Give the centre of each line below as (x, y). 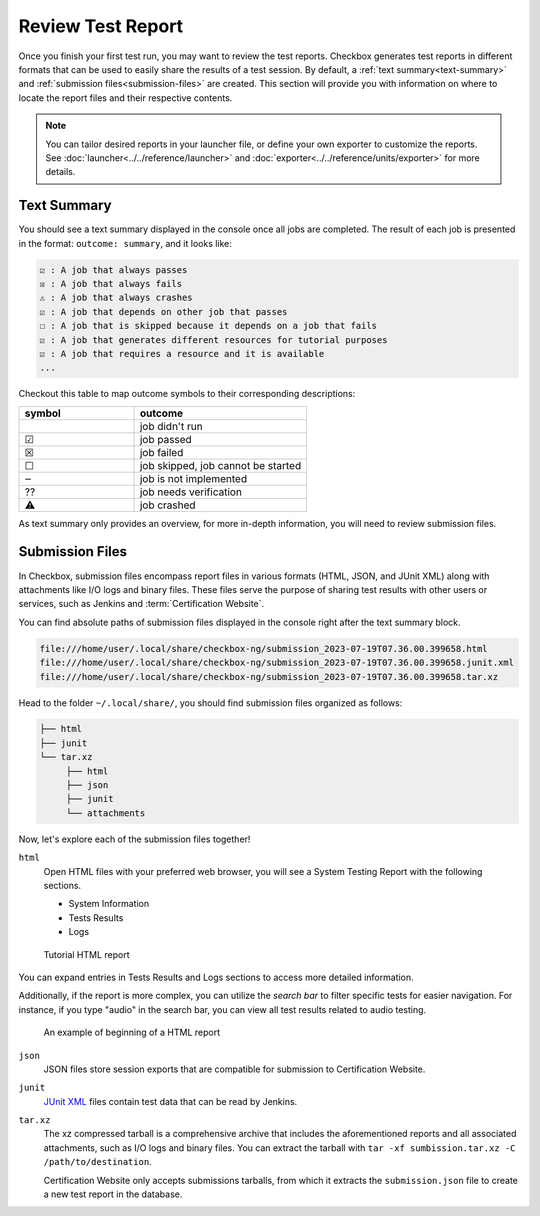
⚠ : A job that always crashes (116, 298)
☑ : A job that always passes (113, 269)
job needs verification (190, 492)
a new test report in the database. (113, 1194)
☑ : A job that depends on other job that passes (163, 311)
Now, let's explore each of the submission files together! (134, 839)
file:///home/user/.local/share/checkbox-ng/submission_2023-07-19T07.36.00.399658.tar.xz (269, 676)
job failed (161, 452)
